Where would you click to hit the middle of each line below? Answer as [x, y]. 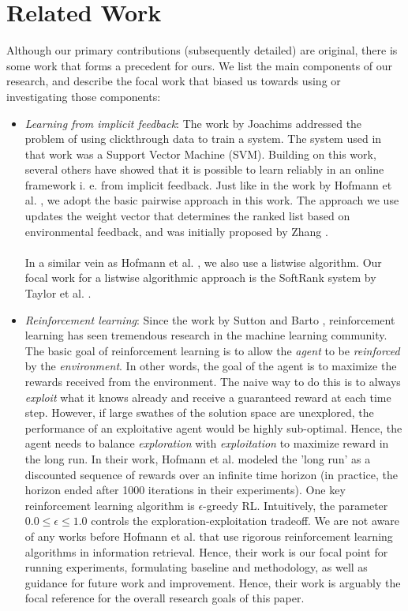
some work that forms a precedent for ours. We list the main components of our [200, 65]
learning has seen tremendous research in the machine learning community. [206, 335]
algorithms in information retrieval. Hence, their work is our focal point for [206, 551]
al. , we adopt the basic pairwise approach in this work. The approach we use [212, 200]
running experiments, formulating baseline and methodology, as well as [196, 567]
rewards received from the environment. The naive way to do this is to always [213, 381]
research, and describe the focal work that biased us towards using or [174, 81]
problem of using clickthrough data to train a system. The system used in [203, 139]
